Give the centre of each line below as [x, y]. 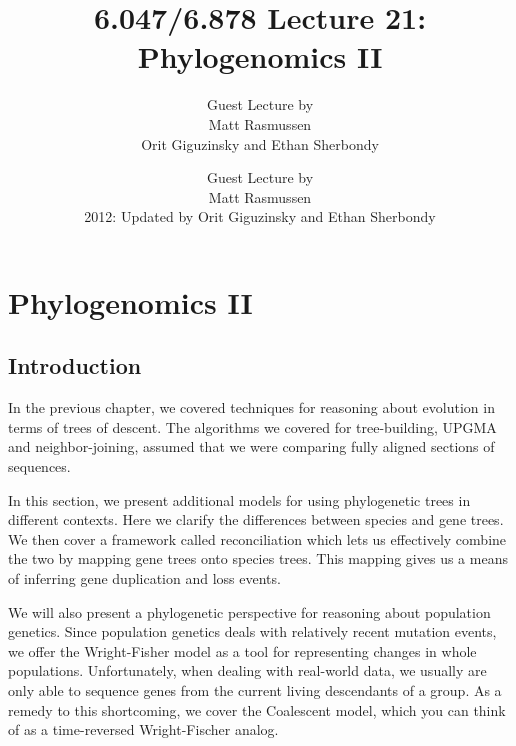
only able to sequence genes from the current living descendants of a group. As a [255, 689]
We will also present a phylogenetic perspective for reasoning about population [249, 611]
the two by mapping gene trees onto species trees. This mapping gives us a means [258, 558]
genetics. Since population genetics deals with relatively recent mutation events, [252, 631]
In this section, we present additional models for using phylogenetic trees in [239, 499]
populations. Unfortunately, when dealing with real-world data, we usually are [247, 670]
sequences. [39, 466]
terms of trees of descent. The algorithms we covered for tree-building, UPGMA [252, 426]
